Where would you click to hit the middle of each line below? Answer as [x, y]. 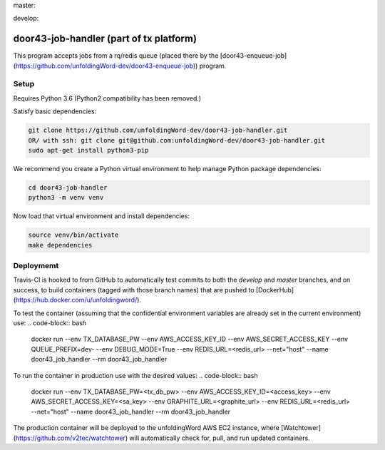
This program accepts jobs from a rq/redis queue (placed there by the [116, 56]
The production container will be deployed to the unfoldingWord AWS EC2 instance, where [146, 428]
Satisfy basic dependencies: [55, 111]
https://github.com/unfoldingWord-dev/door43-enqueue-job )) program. [121, 66]
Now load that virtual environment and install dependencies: [102, 216]
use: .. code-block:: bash [50, 323]
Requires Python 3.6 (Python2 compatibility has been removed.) [107, 98]
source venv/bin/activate [73, 235]
